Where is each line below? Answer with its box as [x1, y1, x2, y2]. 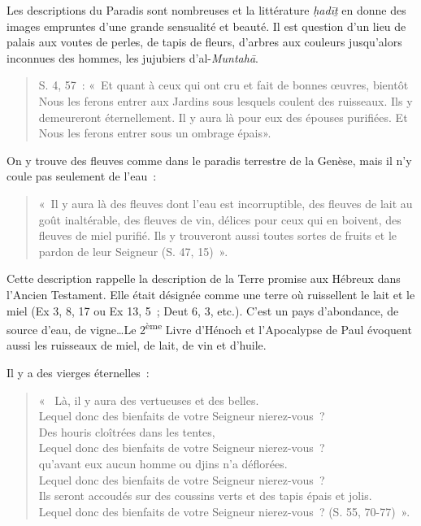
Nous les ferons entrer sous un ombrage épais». [38, 124, 271, 141]
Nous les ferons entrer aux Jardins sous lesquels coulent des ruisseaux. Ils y [38, 92, 413, 109]
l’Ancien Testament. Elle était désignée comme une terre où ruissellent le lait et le [7, 285, 415, 302]
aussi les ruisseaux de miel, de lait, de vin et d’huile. [7, 337, 267, 354]
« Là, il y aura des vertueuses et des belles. [38, 391, 259, 408]
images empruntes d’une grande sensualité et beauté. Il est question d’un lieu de [7, 17, 406, 34]
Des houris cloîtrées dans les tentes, [38, 423, 215, 440]
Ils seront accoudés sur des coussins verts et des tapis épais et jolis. [38, 487, 372, 504]
